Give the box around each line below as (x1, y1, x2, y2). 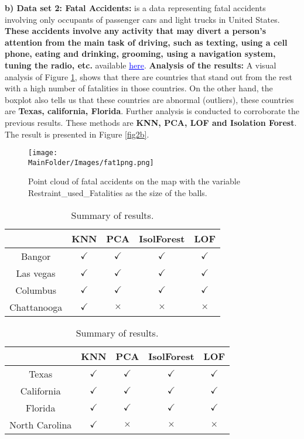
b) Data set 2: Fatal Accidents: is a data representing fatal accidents (5, 2, 266, 13)
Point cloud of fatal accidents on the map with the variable (28, 175, 240, 187)
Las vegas (16, 266, 56, 280)
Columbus (15, 283, 57, 297)
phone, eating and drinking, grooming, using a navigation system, (5, 47, 276, 60)
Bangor (21, 249, 51, 263)
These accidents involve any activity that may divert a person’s (5, 25, 267, 37)
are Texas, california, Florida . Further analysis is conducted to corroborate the (5, 105, 299, 117)
